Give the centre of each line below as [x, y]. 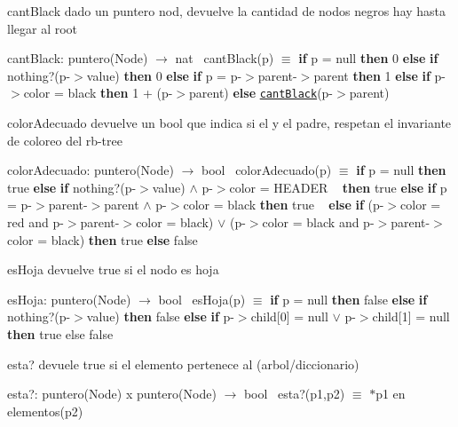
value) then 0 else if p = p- [164, 75]
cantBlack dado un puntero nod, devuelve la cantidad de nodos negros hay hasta [227, 11]
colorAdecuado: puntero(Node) [91, 170]
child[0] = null [289, 316]
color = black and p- [318, 222]
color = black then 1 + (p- [98, 93]
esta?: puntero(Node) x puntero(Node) [112, 394]
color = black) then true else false [103, 239]
